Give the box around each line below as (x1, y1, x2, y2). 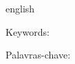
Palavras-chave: (6, 47, 71, 62)
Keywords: (6, 24, 50, 39)
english (6, 1, 35, 15)
